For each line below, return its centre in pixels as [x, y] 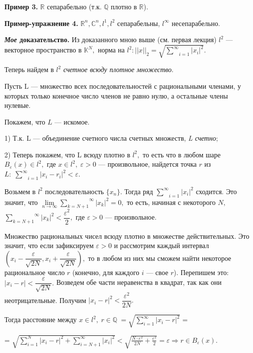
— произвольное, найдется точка [148, 164]
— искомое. [72, 121]
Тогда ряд [139, 191]
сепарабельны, [139, 23]
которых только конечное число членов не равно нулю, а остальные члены [116, 95]
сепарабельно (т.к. [74, 6]
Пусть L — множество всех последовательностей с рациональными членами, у [123, 86]
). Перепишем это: [201, 272]
